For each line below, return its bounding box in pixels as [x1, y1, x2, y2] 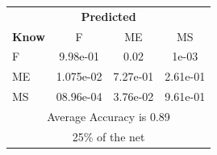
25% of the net [72, 128, 145, 145]
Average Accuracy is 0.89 [47, 107, 170, 124]
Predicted [81, 7, 136, 24]
